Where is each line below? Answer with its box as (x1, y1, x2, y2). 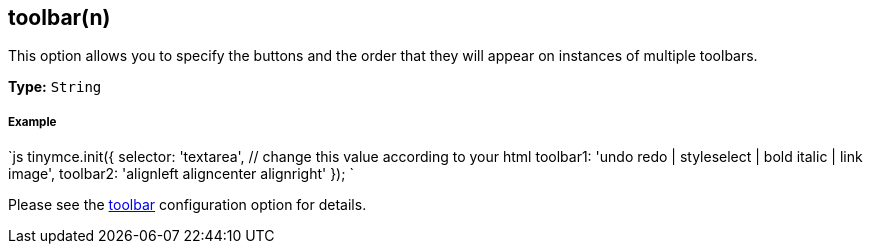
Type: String (8, 78, 102, 96)
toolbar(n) (8, 5, 111, 30)
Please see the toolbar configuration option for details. (8, 196, 367, 214)
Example (8, 114, 57, 129)
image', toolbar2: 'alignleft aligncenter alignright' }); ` (8, 165, 354, 183)
